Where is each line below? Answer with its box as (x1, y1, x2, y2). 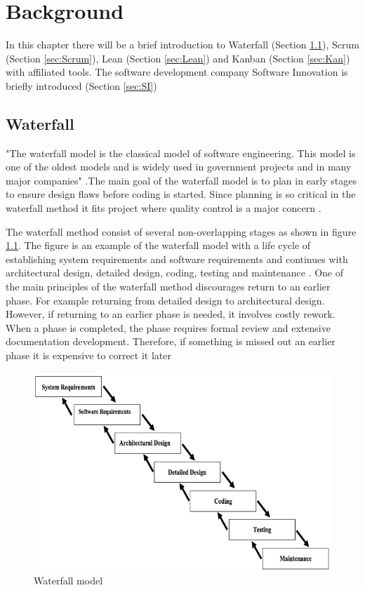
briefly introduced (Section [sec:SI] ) (6, 78, 157, 93)
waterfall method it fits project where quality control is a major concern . (6, 201, 321, 215)
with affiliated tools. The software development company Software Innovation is (6, 65, 348, 79)
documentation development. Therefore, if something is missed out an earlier (6, 334, 336, 349)
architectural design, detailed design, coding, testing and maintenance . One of (6, 265, 344, 280)
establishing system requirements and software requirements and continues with (6, 251, 348, 266)
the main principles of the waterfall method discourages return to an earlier (6, 279, 331, 294)
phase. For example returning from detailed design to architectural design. (6, 293, 325, 307)
